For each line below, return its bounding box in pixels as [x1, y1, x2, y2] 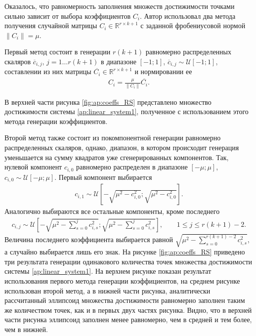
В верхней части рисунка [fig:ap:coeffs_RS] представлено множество [4, 96, 212, 107]
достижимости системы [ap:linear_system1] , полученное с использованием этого [4, 106, 249, 117]
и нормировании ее [134, 66, 192, 77]
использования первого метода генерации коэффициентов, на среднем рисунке [4, 276, 240, 286]
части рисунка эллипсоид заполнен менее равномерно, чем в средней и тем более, [4, 314, 252, 325]
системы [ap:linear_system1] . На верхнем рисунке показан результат [4, 266, 212, 276]
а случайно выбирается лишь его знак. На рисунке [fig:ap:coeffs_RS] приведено [4, 247, 245, 257]
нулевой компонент [4, 162, 62, 172]
